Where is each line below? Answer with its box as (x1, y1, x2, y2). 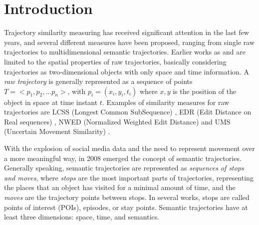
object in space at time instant (4, 96, 98, 107)
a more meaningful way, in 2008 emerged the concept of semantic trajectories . (4, 152, 242, 163)
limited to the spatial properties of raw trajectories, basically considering (4, 56, 227, 66)
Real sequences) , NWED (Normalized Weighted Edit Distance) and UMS (4, 116, 231, 126)
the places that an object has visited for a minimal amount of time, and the (4, 182, 236, 192)
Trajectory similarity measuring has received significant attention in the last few (4, 27, 249, 37)
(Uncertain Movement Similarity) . (4, 126, 110, 136)
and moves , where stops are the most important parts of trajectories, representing (4, 172, 254, 182)
